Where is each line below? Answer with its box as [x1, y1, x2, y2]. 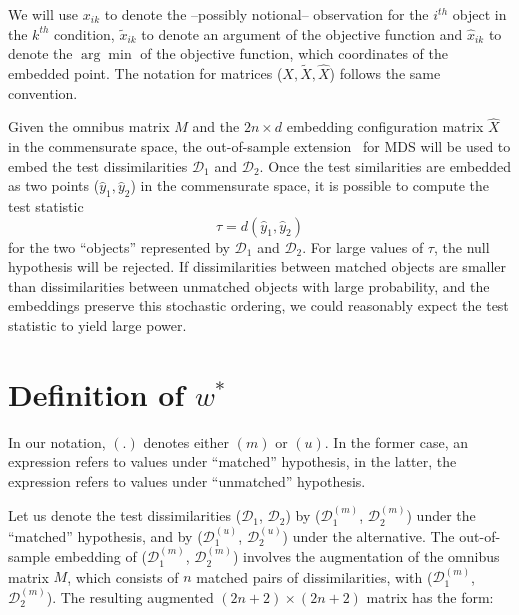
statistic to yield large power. [8, 314, 187, 335]
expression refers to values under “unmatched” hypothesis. [8, 470, 366, 491]
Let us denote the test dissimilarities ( [8, 505, 242, 526]
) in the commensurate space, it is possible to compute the [130, 175, 490, 196]
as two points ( [8, 175, 100, 196]
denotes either [143, 431, 230, 452]
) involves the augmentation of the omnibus [232, 546, 500, 567]
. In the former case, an [324, 431, 469, 452]
